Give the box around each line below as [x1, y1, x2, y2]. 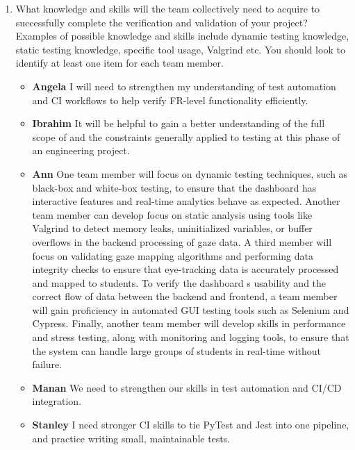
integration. [32, 394, 82, 408]
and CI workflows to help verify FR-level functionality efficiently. [32, 92, 308, 107]
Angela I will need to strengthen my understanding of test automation [32, 78, 336, 93]
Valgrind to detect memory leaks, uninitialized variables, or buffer [32, 221, 313, 235]
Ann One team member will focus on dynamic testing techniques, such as [32, 166, 348, 181]
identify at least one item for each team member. [15, 56, 224, 70]
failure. [32, 357, 63, 372]
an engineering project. [32, 143, 130, 158]
